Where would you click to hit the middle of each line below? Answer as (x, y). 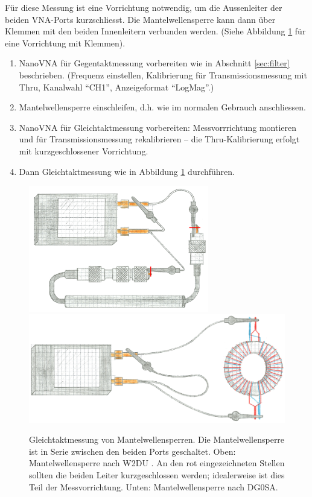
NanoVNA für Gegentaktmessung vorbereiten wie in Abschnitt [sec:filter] (154, 63)
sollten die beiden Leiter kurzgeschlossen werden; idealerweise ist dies (157, 475)
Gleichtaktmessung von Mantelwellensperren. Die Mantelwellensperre (157, 439)
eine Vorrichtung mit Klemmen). (65, 43)
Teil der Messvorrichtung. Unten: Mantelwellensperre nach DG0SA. (154, 486)
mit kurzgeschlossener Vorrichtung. (84, 150)
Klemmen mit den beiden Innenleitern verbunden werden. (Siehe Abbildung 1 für (155, 31)
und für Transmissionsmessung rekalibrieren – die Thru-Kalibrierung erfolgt (159, 139)
